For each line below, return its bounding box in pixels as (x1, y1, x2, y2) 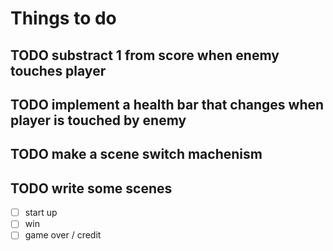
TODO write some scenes (10, 180, 173, 197)
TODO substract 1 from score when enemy (10, 47, 280, 64)
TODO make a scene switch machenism (10, 146, 263, 163)
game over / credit (24, 229, 102, 241)
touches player (10, 62, 107, 79)
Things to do (10, 7, 117, 30)
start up (24, 207, 58, 219)
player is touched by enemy (10, 112, 187, 129)
